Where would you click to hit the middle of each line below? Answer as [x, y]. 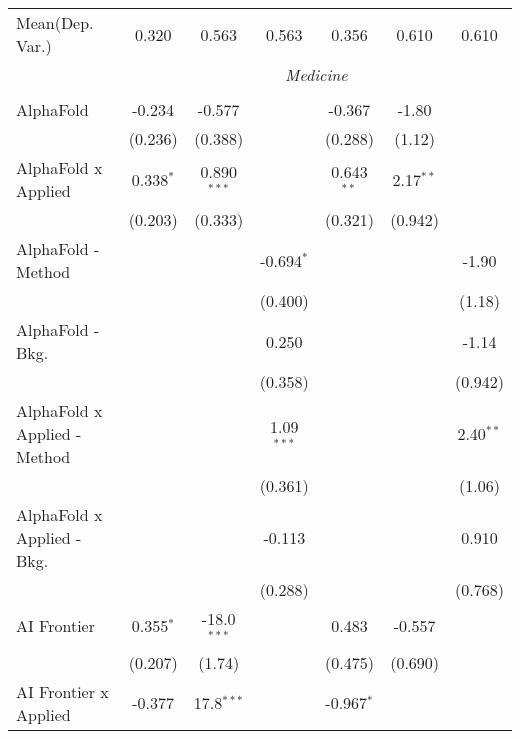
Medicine [316, 74]
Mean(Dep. [55, 22]
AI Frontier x [62, 691]
